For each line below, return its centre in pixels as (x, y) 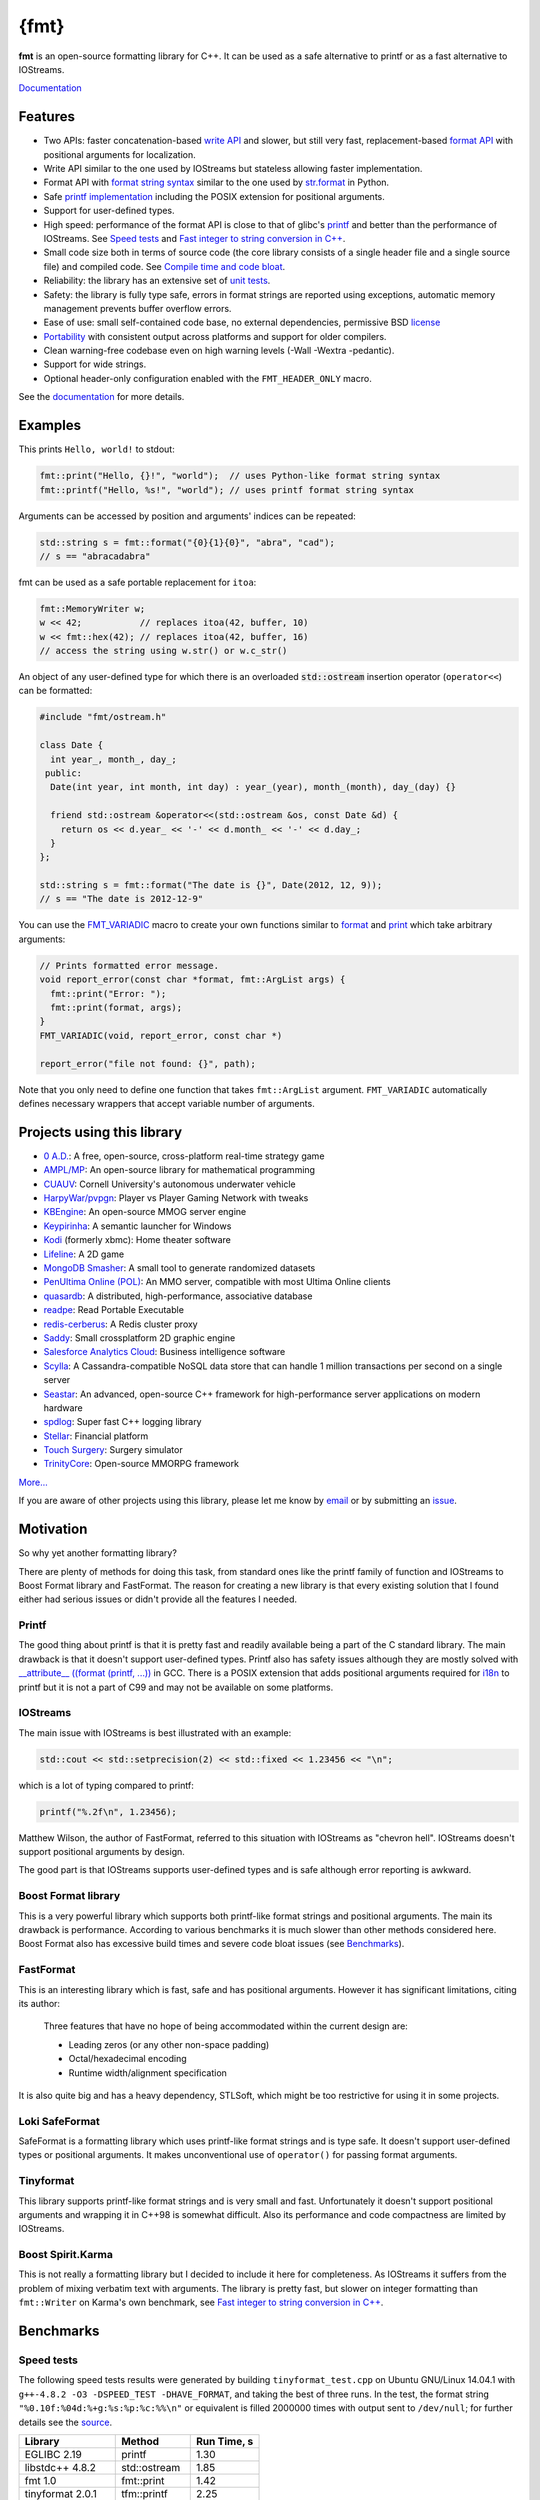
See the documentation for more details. (101, 397)
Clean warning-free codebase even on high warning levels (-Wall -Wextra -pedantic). (219, 351)
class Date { (71, 745)
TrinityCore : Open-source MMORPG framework (141, 1464)
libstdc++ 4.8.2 (60, 2467)
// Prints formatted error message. (129, 965)
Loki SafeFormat (59, 2121)
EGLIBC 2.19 (53, 2454)
